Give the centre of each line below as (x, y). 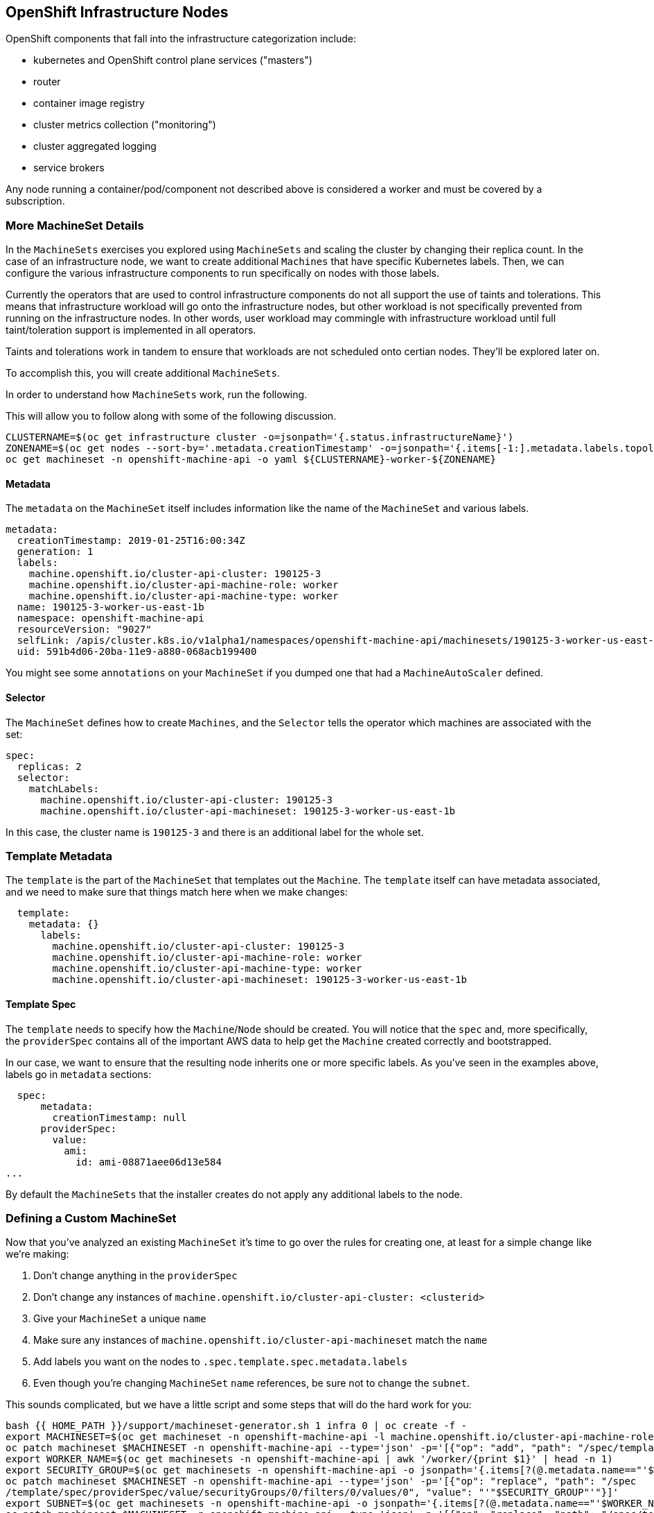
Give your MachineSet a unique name (120, 1319)
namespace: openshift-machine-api (111, 618)
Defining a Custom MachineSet (91, 1218)
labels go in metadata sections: (79, 1074)
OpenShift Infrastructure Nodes (117, 12)
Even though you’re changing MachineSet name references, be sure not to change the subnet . (251, 1383)
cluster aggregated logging (95, 146)
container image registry (89, 103)
